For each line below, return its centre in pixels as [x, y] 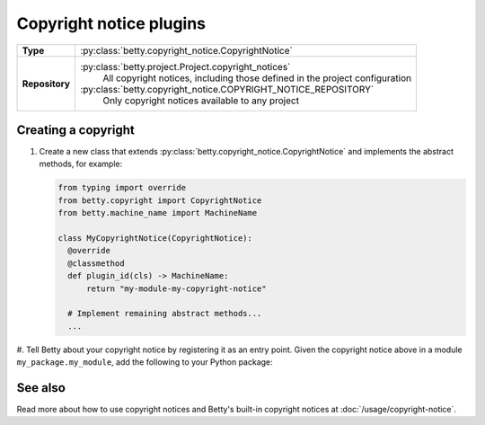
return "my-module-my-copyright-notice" [176, 288]
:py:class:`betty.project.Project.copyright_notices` [185, 66]
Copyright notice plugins [111, 23]
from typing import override [122, 188]
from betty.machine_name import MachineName [158, 213]
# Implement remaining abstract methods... [165, 314]
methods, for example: [81, 164]
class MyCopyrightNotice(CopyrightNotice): [155, 238]
